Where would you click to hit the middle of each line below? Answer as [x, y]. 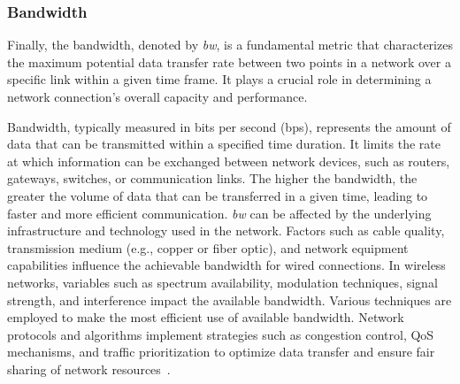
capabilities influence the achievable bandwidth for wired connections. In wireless [226, 265]
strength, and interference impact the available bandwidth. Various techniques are [230, 300]
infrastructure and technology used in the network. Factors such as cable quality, [226, 230]
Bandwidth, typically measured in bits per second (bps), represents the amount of [229, 126]
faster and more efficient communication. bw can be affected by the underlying [219, 213]
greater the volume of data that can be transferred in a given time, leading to [218, 195]
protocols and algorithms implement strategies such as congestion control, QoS [221, 334]
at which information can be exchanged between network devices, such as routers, [229, 161]
